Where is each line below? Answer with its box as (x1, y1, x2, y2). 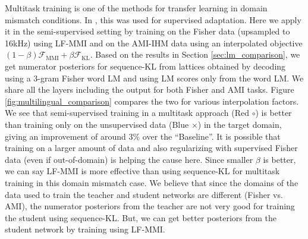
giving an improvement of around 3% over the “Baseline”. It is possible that (5, 130, 281, 142)
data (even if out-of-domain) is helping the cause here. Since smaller (5, 153, 253, 165)
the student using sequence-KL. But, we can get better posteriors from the (5, 211, 277, 224)
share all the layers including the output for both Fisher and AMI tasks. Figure (5, 83, 294, 96)
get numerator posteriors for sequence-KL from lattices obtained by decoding (5, 59, 286, 72)
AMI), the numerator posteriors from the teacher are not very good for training (5, 200, 295, 212)
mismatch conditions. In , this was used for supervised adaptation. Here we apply (5, 13, 301, 26)
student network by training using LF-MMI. (5, 223, 165, 235)
